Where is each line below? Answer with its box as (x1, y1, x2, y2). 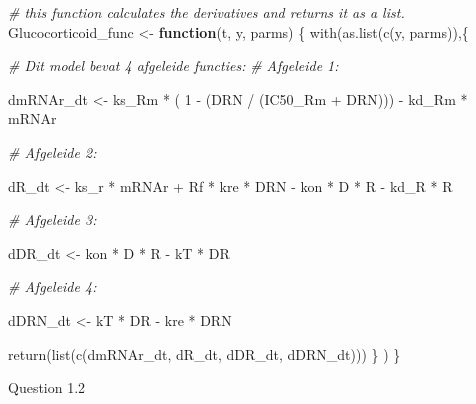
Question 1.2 (8, 377, 86, 398)
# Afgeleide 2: (8, 141, 97, 162)
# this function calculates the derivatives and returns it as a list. (8, 2, 405, 22)
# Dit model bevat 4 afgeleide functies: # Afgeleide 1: (8, 55, 339, 76)
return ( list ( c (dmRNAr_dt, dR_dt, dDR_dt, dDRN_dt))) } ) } (8, 343, 401, 364)
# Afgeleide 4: (8, 276, 97, 297)
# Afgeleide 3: (8, 209, 97, 230)
